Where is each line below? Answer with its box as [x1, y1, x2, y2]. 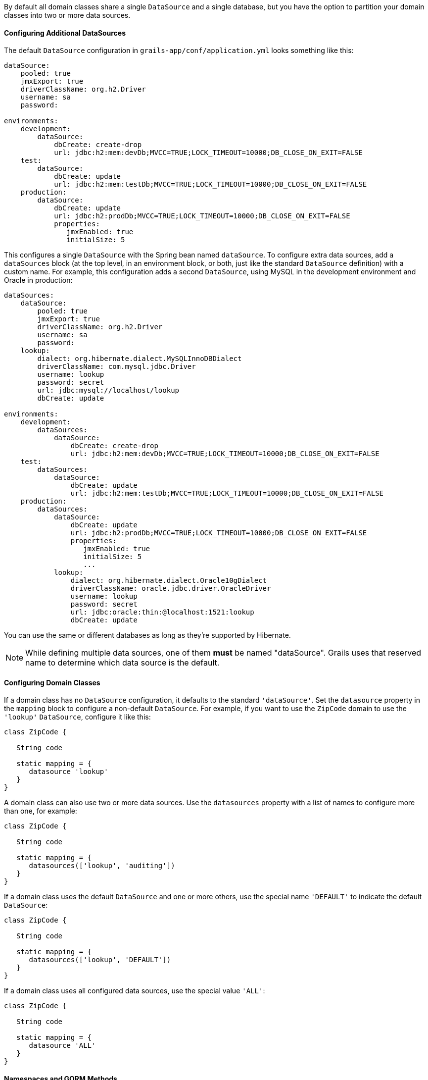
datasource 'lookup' [29, 768, 108, 776]
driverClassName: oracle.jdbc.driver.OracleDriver [70, 584, 271, 593]
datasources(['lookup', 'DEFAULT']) [29, 956, 171, 964]
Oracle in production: [4, 276, 73, 285]
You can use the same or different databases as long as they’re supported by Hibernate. [4, 631, 291, 640]
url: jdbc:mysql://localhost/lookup [37, 386, 180, 395]
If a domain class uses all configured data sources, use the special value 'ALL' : [4, 986, 265, 995]
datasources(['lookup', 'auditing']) [29, 862, 175, 870]
